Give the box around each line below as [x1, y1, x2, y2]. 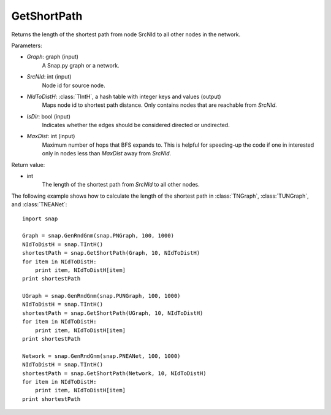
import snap [22, 215, 58, 222]
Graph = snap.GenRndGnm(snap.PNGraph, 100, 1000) [22, 232, 175, 239]
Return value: [11, 161, 45, 168]
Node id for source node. [42, 82, 105, 89]
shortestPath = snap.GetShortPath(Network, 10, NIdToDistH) [22, 370, 207, 377]
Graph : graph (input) [26, 53, 79, 61]
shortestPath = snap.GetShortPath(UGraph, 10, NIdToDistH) [22, 309, 204, 316]
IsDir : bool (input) [26, 112, 70, 120]
